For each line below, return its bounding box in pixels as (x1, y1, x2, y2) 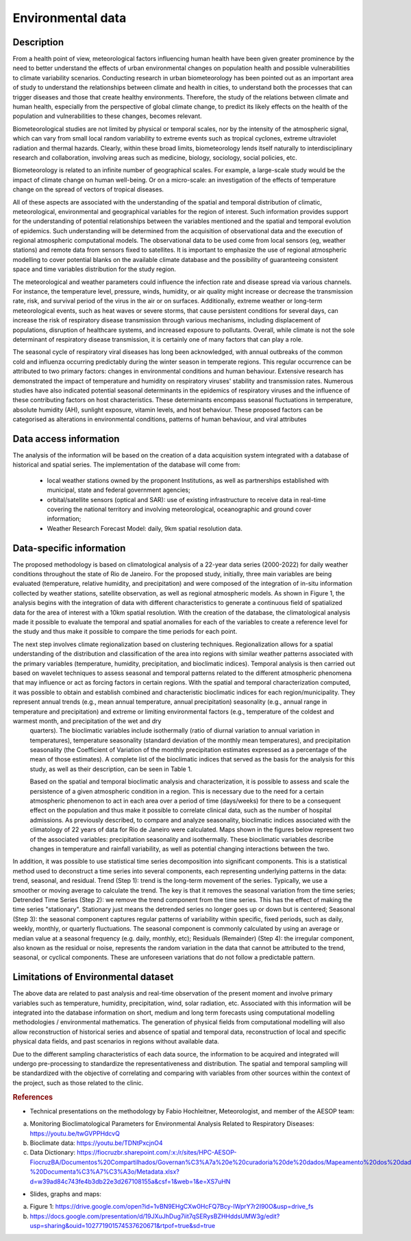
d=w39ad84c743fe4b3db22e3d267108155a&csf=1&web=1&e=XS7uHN (29, 1177, 231, 1185)
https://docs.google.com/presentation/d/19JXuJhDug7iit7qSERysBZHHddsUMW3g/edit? (29, 1212, 280, 1220)
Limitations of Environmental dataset (12, 971, 174, 983)
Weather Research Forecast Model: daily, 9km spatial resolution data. (47, 524, 242, 532)
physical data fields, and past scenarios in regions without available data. (12, 1037, 219, 1045)
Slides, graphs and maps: (29, 1190, 102, 1198)
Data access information (12, 433, 120, 445)
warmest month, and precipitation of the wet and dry (12, 717, 162, 725)
